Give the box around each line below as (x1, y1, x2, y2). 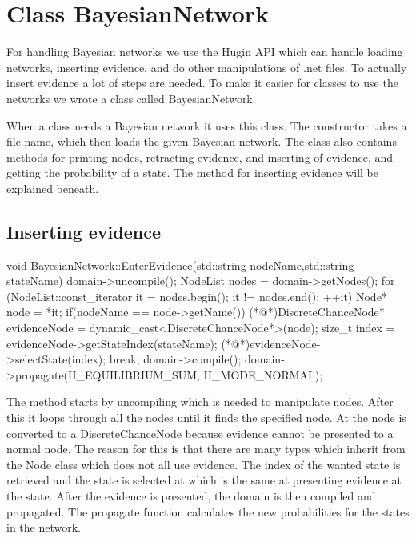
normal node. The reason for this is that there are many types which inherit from (6, 440, 406, 457)
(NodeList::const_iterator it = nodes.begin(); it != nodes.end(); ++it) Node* (6, 287, 387, 304)
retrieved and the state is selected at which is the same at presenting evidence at (6, 472, 402, 488)
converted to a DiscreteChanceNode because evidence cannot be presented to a (6, 424, 394, 441)
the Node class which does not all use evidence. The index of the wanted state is (6, 456, 401, 472)
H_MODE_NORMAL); (203, 366, 323, 383)
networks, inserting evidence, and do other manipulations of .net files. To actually (6, 58, 407, 75)
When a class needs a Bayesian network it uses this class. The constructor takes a (6, 117, 407, 134)
